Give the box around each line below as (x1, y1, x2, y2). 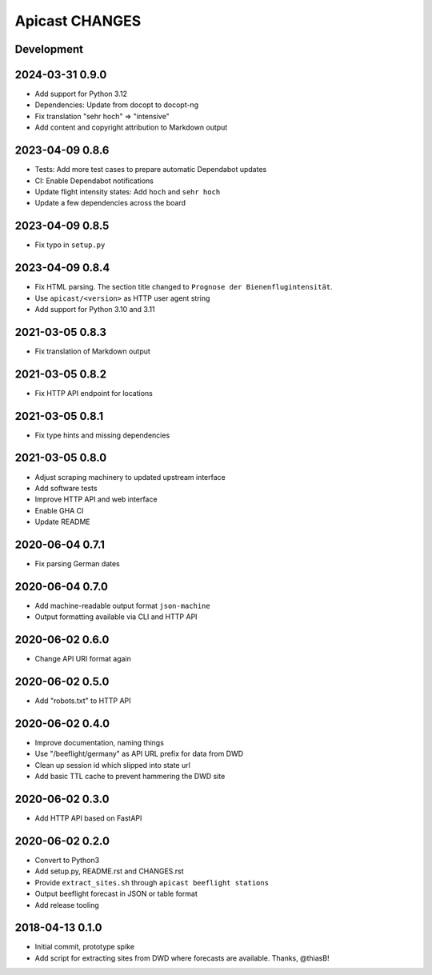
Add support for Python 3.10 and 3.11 (34, 304, 155, 314)
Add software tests (34, 483, 98, 493)
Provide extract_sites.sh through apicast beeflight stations (34, 877, 270, 887)
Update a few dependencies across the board (34, 198, 186, 208)
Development (14, 42, 84, 56)
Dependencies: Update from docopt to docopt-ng (34, 100, 199, 110)
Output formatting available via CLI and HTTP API (34, 612, 198, 621)
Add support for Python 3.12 (34, 89, 128, 99)
